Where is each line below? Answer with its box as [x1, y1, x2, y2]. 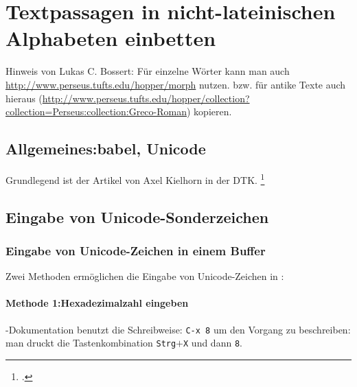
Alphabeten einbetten [5, 24, 216, 52]
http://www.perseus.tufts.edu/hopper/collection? [42, 91, 250, 105]
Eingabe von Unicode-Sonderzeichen [5, 206, 269, 227]
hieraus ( [5, 91, 43, 105]
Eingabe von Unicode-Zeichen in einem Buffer [5, 242, 266, 259]
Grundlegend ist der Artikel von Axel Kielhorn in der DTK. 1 [5, 170, 265, 187]
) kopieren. [186, 104, 232, 119]
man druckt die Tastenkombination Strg [5, 336, 176, 350]
